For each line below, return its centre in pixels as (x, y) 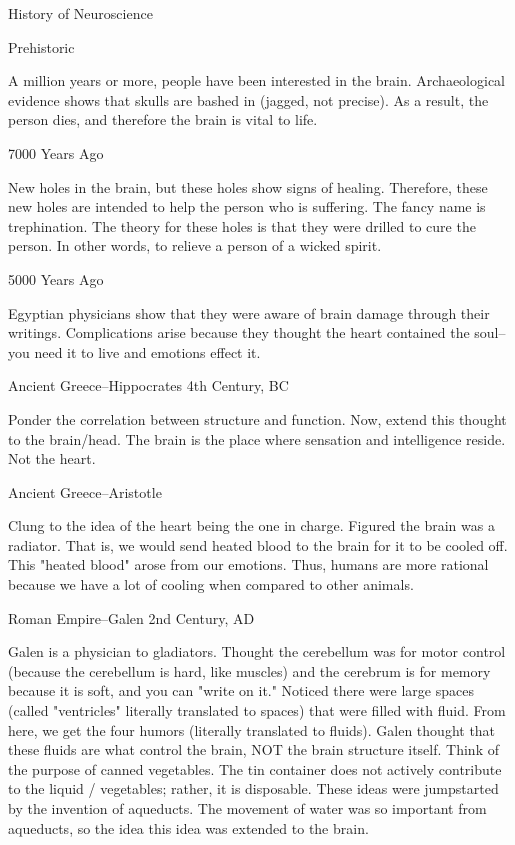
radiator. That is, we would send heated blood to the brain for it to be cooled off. (258, 544)
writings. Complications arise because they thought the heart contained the (239, 332)
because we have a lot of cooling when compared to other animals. (211, 584)
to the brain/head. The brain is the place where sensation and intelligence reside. (257, 438)
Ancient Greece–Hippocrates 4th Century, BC (148, 385)
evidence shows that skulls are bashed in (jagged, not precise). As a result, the (248, 99)
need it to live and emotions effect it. (147, 351)
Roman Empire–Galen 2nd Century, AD (131, 617)
